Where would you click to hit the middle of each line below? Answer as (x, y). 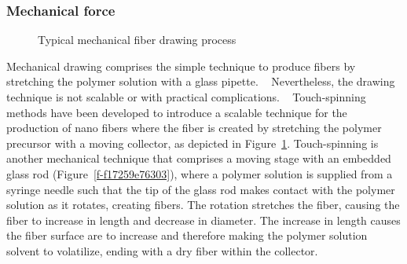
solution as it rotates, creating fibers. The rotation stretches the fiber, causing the (203, 205)
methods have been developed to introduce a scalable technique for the (177, 112)
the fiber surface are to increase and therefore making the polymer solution (187, 235)
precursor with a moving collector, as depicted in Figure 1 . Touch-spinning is (192, 143)
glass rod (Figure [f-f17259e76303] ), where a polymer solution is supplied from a (200, 173)
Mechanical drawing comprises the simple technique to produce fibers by (181, 66)
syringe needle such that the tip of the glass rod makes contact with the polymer (201, 189)
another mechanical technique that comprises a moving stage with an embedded (199, 158)
